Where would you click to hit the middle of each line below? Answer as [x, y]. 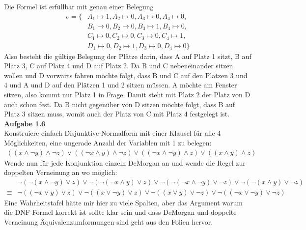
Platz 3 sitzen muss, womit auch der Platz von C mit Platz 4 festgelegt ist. [117, 114]
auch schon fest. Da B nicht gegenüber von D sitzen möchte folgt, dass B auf [120, 104]
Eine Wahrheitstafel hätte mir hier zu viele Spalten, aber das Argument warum [123, 202]
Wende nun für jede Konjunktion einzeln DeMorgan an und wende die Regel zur [125, 162]
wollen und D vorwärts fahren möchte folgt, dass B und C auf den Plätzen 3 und [126, 75]
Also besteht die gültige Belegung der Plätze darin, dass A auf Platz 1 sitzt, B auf [128, 56]
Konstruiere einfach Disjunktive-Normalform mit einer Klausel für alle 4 [112, 133]
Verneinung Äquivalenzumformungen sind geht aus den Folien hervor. [109, 222]
